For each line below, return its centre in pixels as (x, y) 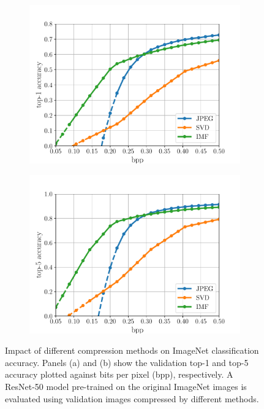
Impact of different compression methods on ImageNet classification (132, 350)
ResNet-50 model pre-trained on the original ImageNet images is (126, 386)
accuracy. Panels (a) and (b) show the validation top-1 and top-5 (127, 362)
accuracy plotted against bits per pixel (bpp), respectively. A (119, 374)
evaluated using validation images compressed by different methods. (132, 398)
